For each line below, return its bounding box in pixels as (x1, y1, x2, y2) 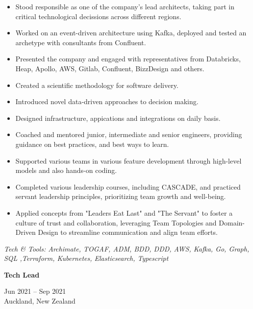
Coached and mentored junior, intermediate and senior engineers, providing (15, 129, 242, 140)
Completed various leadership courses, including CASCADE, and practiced (15, 181, 241, 192)
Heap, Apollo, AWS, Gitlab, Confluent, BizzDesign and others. (15, 63, 204, 73)
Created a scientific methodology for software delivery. (15, 80, 178, 90)
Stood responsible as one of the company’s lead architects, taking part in (15, 1, 234, 11)
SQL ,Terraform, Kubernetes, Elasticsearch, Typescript (4, 253, 169, 263)
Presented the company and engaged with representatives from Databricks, (15, 54, 241, 64)
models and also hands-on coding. (15, 165, 117, 175)
